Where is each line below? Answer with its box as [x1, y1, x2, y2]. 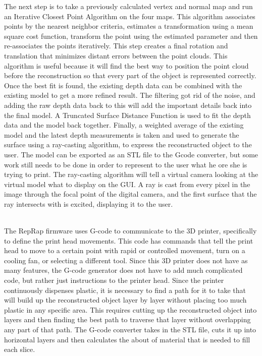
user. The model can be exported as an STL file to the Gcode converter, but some [4, 149, 258, 159]
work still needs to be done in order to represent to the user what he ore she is [4, 159, 247, 169]
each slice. [4, 344, 35, 354]
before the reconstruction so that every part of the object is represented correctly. [4, 70, 256, 81]
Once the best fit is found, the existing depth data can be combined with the [4, 80, 242, 90]
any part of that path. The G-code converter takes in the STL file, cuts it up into [4, 324, 256, 334]
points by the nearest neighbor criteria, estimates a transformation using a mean [4, 21, 253, 31]
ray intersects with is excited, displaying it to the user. [4, 198, 173, 209]
